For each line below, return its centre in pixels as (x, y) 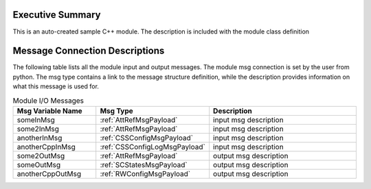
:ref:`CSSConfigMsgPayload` (147, 138)
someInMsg (36, 120)
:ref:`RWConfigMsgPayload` (145, 173)
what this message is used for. (56, 86)
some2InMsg (38, 129)
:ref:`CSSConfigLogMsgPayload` (153, 147)
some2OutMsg (41, 155)
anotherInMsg (40, 138)
